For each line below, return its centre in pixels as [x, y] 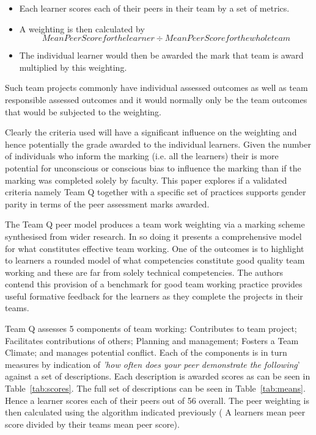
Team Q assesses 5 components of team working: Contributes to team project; [151, 329]
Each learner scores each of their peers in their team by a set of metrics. [154, 8]
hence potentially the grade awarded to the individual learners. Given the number [158, 144]
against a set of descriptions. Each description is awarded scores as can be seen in [158, 376]
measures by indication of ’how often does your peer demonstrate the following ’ [152, 364]
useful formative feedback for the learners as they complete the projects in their [154, 296]
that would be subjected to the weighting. [83, 111]
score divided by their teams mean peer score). [92, 424]
